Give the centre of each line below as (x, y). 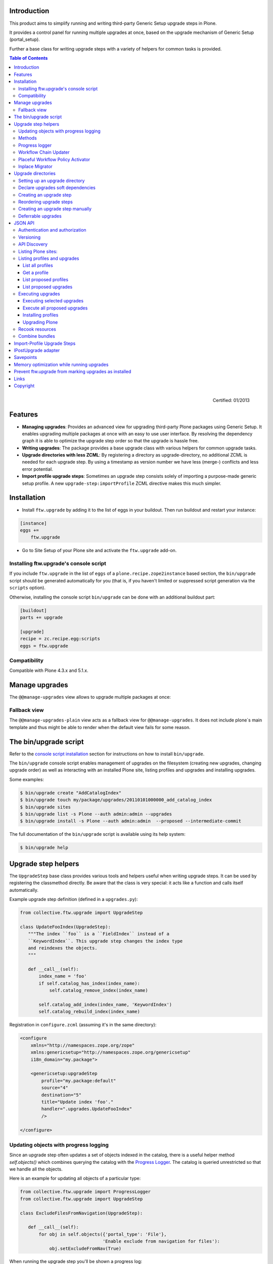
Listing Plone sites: (38, 251)
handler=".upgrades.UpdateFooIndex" (87, 1109)
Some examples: (27, 779)
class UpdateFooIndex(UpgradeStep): (65, 927)
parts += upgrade (41, 617)
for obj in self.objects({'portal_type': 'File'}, (103, 1234)
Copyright (24, 386)
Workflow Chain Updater (44, 152)
